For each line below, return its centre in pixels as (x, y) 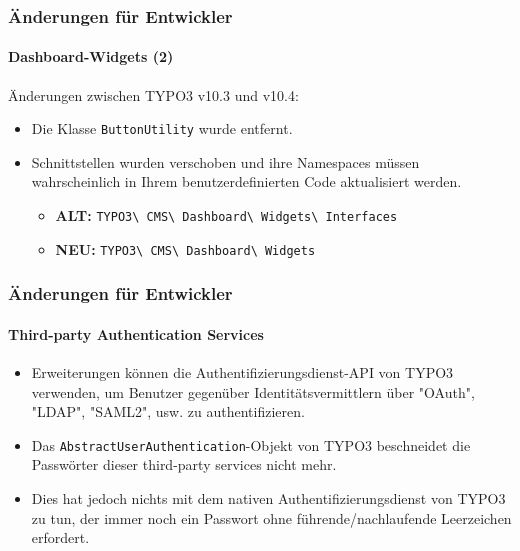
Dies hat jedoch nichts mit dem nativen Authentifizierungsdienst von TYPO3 (268, 498)
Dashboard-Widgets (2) (91, 56)
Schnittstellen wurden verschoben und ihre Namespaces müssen (225, 161)
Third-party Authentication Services (136, 333)
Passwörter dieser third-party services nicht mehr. (184, 464)
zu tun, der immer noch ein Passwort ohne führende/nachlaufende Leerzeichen (271, 517)
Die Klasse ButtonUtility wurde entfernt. (162, 128)
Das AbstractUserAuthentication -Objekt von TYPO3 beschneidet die (251, 444)
